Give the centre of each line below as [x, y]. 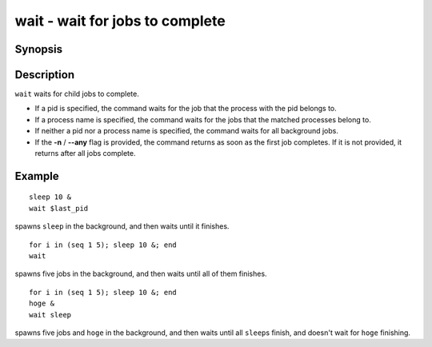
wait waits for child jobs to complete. [77, 94]
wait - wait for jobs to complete [120, 21]
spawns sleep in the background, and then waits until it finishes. [122, 226]
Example [37, 176]
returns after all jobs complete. [85, 154]
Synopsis [39, 49]
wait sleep [50, 315]
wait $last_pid [59, 208]
